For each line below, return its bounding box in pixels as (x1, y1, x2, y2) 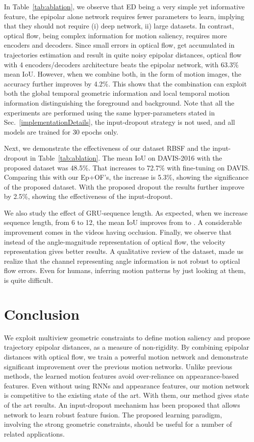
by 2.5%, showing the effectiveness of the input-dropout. (4, 191, 173, 201)
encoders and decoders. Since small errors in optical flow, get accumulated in (4, 40, 235, 50)
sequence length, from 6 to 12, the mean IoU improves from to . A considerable (4, 217, 242, 227)
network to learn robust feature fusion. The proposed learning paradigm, (4, 409, 222, 419)
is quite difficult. (4, 275, 53, 285)
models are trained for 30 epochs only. (4, 126, 119, 137)
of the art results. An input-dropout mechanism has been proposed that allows (4, 399, 240, 410)
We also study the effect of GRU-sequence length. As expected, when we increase (4, 207, 248, 218)
